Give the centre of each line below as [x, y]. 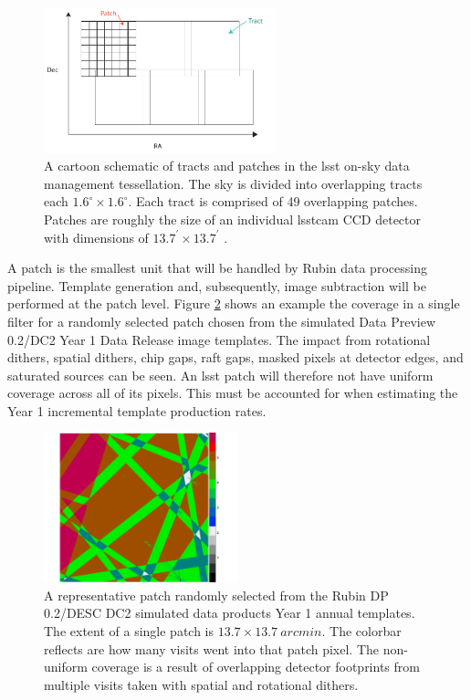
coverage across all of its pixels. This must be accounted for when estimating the [233, 393]
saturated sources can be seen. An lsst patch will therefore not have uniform [220, 375]
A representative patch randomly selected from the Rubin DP [216, 595]
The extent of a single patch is [129, 631]
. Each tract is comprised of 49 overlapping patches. [273, 201]
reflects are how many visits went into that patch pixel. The [211, 648]
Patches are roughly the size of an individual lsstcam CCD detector [233, 219]
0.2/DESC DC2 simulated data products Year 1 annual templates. [230, 613]
